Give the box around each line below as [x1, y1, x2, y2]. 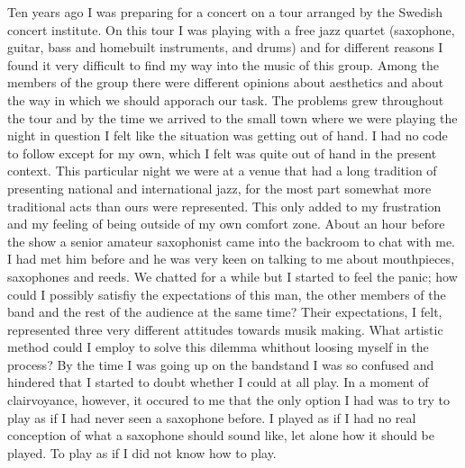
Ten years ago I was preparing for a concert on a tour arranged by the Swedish [7, 3, 443, 21]
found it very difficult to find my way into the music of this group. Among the [7, 55, 439, 74]
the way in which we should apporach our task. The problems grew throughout [7, 90, 444, 109]
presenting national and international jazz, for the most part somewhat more [7, 178, 432, 197]
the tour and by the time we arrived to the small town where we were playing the [7, 108, 458, 127]
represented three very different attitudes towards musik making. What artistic [7, 319, 443, 338]
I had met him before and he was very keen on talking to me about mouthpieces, [7, 249, 455, 268]
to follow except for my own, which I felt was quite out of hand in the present [7, 143, 437, 162]
